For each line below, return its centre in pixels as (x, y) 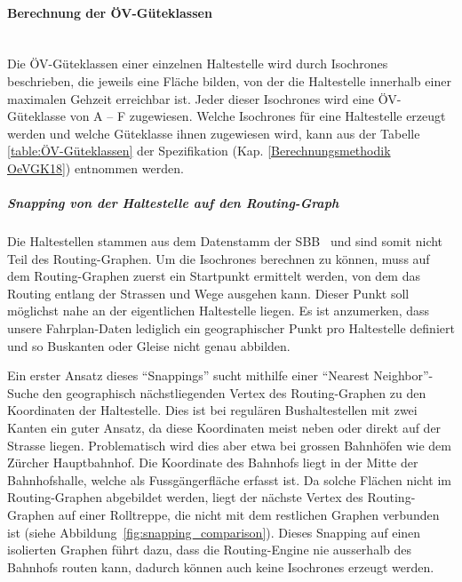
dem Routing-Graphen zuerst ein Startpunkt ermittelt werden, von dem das (214, 276)
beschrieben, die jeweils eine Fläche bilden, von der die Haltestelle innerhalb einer (229, 80)
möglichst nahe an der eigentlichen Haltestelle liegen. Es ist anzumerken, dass (219, 311)
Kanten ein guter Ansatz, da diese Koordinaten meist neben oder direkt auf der (224, 428)
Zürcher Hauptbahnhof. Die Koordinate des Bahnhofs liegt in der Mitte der (213, 462)
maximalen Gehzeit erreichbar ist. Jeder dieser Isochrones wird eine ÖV (202, 98)
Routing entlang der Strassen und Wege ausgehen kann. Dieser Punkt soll (208, 293)
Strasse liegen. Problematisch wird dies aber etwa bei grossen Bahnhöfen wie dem (229, 445)
